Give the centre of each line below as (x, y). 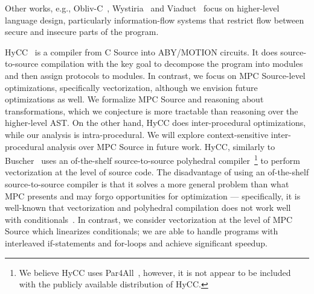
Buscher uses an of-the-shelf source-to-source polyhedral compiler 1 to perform (152, 159)
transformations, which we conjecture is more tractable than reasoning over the (152, 111)
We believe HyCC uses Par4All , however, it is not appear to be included (155, 272)
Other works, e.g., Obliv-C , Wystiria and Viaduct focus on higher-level (142, 8)
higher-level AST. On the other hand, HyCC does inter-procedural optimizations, (155, 123)
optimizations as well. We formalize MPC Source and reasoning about (134, 99)
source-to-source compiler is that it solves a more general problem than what (147, 183)
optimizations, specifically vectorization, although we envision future (131, 87)
